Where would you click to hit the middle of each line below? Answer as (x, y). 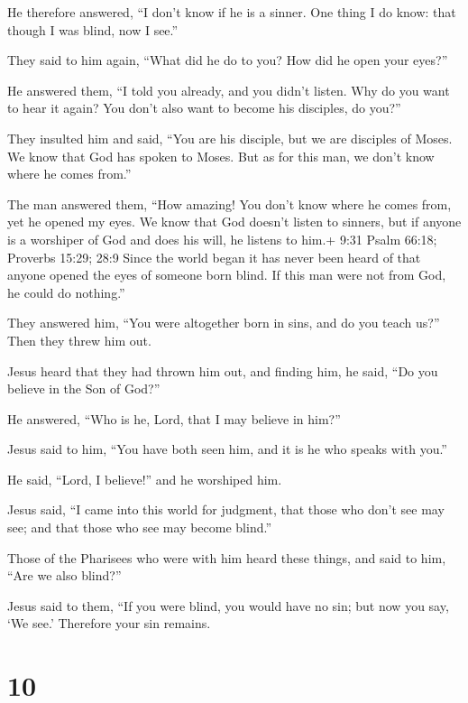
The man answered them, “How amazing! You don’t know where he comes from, (229, 203)
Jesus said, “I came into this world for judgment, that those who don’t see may (226, 509)
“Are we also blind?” (64, 575)
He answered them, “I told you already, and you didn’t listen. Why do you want (229, 90)
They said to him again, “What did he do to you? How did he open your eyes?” (228, 60)
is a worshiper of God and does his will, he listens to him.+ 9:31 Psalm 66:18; (222, 239)
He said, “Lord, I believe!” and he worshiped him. (145, 479)
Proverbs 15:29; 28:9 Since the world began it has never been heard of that (214, 257)
